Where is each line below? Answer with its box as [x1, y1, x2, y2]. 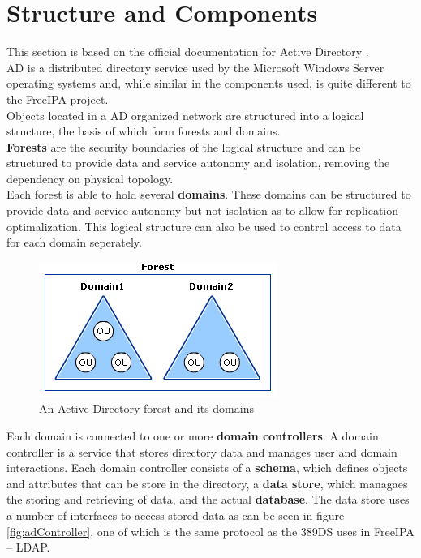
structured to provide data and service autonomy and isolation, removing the [6, 154, 390, 171]
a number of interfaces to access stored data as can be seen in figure [6, 507, 345, 523]
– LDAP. [6, 539, 50, 556]
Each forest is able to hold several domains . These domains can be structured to [6, 186, 411, 203]
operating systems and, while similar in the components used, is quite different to [6, 75, 411, 92]
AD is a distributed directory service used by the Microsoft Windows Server [6, 58, 384, 75]
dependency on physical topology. [6, 170, 174, 187]
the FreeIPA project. [6, 90, 109, 107]
